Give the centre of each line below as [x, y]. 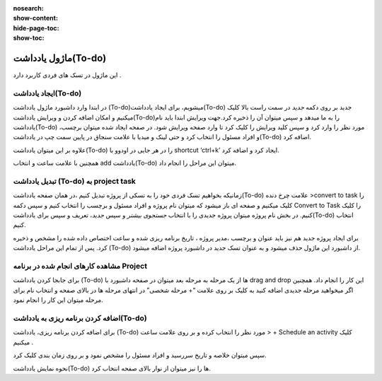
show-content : [35, 18]
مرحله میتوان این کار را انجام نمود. [58, 300]
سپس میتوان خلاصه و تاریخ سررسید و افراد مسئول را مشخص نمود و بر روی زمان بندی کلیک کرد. [140, 355]
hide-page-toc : [36, 28]
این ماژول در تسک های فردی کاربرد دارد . [67, 75]
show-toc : [29, 38]
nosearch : [28, 8]
